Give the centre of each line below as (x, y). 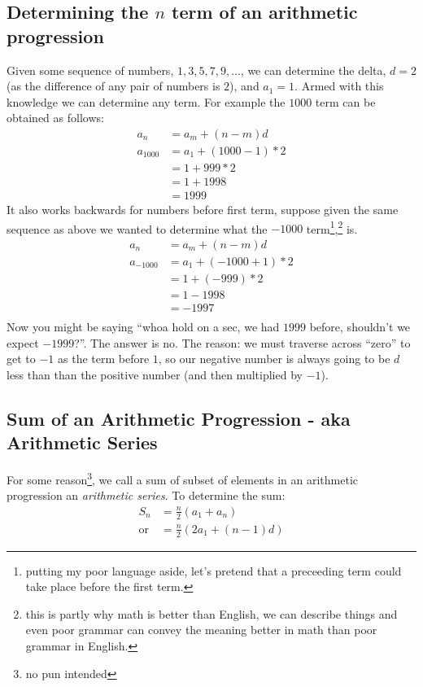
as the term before (104, 359)
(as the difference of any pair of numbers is (113, 86)
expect (23, 342)
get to (21, 359)
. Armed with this (339, 86)
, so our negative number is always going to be (274, 359)
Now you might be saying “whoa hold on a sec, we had (143, 327)
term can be (345, 101)
